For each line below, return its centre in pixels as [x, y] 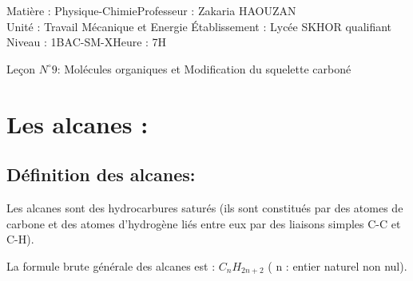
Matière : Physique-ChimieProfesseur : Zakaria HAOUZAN [151, 10]
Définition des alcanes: [101, 174]
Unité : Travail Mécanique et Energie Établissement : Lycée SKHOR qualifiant [199, 26]
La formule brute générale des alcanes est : [111, 265]
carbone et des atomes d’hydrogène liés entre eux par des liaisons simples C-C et [204, 223]
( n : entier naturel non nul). [338, 265]
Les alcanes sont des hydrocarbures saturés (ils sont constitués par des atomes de [205, 207]
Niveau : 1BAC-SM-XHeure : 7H [87, 42]
